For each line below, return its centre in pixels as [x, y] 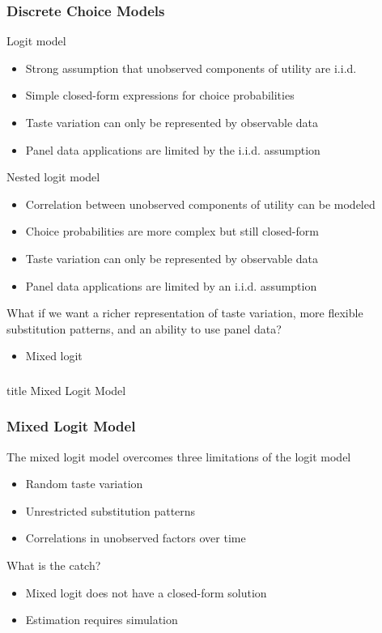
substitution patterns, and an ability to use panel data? [144, 328]
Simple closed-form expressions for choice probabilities [160, 95]
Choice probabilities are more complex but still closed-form [172, 231]
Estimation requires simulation [102, 620]
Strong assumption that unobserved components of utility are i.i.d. [191, 68]
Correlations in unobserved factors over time [136, 538]
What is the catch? [54, 565]
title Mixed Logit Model [66, 390]
